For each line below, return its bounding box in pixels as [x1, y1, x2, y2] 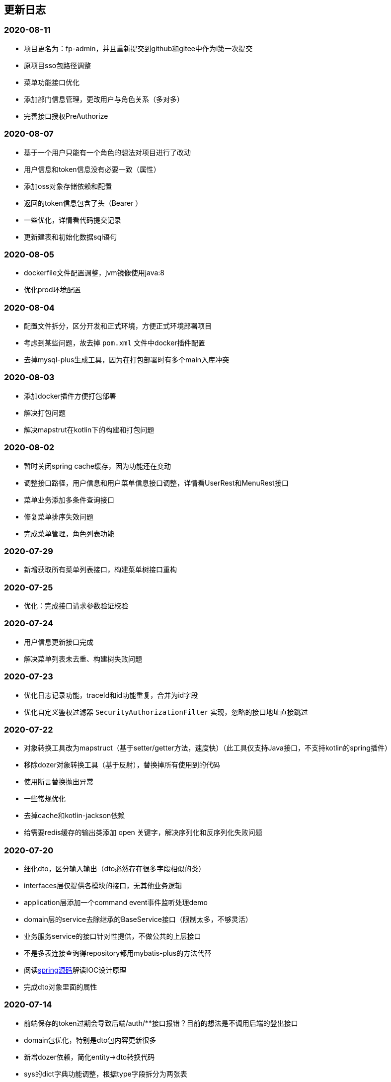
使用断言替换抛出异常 [24, 777, 93, 786]
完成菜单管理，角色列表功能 [24, 529, 114, 538]
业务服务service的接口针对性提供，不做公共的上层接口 [24, 932, 201, 941]
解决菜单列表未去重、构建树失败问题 [24, 654, 142, 663]
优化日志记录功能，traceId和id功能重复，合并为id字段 [24, 690, 198, 699]
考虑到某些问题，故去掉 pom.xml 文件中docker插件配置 [24, 338, 205, 347]
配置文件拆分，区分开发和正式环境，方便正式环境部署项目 [24, 322, 212, 331]
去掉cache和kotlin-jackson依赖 [24, 811, 125, 820]
